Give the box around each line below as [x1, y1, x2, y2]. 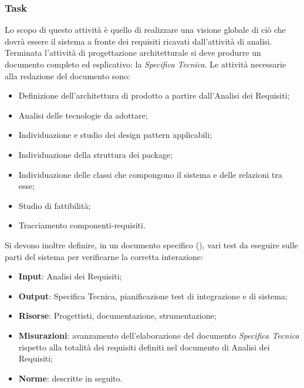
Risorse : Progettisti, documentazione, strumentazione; [18, 309, 217, 322]
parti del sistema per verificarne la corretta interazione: [5, 250, 203, 262]
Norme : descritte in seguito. [18, 372, 123, 384]
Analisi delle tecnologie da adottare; [18, 109, 148, 121]
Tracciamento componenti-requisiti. [18, 219, 146, 231]
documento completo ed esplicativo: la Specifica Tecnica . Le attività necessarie [5, 58, 286, 70]
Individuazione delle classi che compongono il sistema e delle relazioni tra [18, 168, 282, 180]
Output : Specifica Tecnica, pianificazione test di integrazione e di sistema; [18, 289, 288, 302]
